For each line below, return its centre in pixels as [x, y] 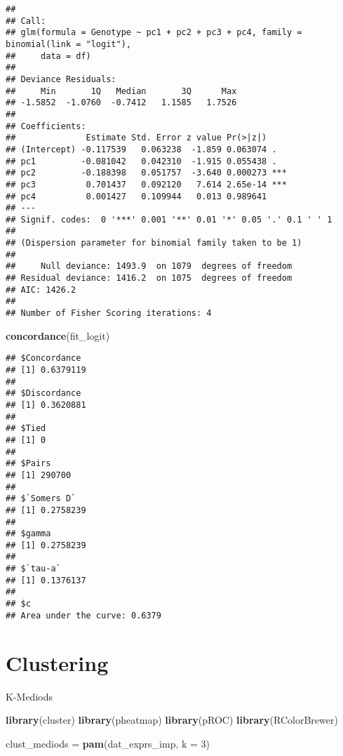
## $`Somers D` [41, 499]
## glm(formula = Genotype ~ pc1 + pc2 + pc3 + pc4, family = [154, 33]
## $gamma [28, 534]
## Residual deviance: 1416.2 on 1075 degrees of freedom [149, 278]
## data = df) [48, 56]
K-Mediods [29, 696]
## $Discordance [43, 393]
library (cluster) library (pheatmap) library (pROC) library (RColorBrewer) [172, 720]
